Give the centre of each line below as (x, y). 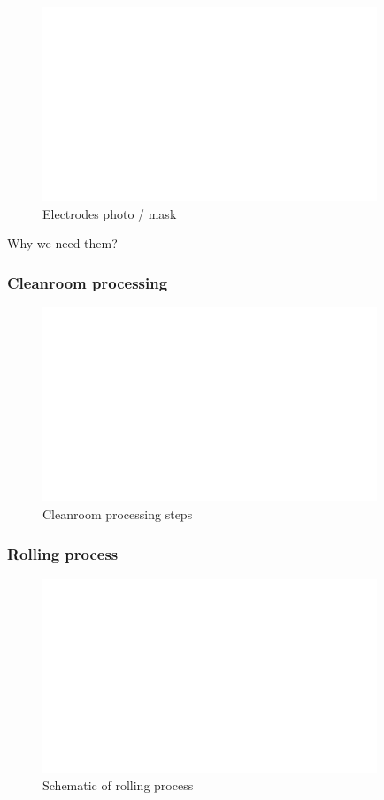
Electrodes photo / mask (110, 213)
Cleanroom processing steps (118, 514)
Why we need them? (62, 243)
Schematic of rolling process (118, 784)
